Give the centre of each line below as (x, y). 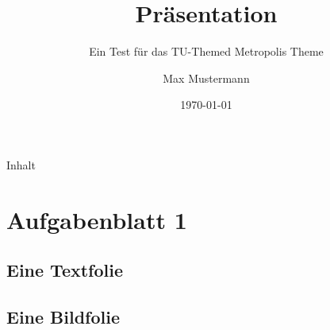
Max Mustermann (206, 78)
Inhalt (21, 164)
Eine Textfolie (65, 270)
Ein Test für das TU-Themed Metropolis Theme (206, 51)
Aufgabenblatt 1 (97, 219)
